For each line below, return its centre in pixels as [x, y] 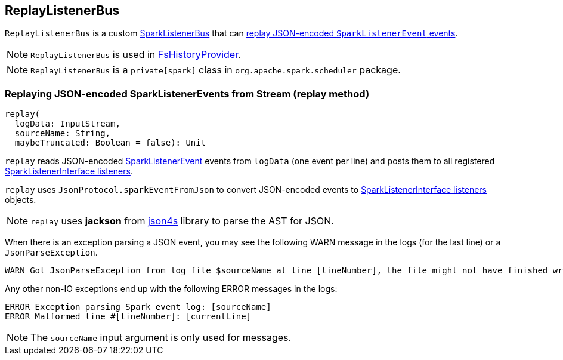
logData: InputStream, [67, 124]
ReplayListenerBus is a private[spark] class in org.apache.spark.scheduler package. [216, 70]
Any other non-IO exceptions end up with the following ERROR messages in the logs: [171, 289]
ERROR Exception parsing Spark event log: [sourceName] [138, 307]
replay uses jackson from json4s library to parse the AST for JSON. [182, 221]
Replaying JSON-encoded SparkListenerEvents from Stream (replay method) [187, 93]
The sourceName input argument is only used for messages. [161, 338]
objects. [21, 200]
